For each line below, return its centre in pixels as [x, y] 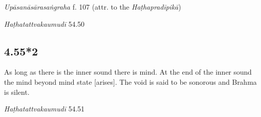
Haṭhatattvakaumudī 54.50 [44, 23]
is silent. [17, 92]
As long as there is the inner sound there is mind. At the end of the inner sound [128, 72]
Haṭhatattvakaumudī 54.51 [44, 109]
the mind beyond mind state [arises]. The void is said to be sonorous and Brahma [130, 81]
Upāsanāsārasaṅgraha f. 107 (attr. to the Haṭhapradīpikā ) [93, 7]
